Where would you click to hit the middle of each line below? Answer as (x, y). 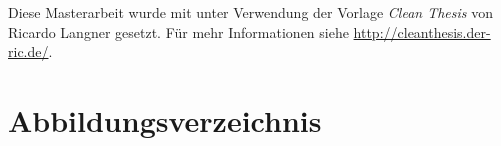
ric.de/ (28, 51)
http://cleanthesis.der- (422, 31)
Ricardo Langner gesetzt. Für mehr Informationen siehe (178, 31)
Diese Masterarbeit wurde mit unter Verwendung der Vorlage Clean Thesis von (250, 12)
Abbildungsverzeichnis (165, 119)
